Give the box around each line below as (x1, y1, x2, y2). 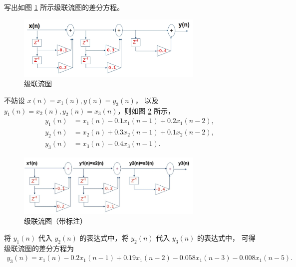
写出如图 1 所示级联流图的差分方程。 (4, 2, 124, 12)
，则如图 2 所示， (117, 105, 175, 116)
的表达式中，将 (79, 233, 129, 243)
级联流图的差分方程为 (4, 243, 74, 253)
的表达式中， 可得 (197, 233, 256, 243)
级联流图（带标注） (24, 216, 87, 226)
